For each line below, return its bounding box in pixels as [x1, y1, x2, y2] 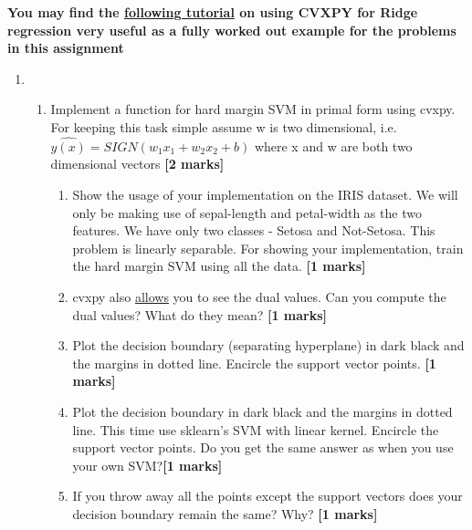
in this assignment [7, 38, 124, 57]
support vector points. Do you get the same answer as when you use [72, 438, 454, 457]
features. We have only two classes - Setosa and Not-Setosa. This [72, 221, 435, 240]
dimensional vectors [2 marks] [50, 154, 225, 173]
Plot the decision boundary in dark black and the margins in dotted [72, 401, 453, 421]
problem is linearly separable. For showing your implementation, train [72, 238, 464, 257]
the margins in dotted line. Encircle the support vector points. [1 [72, 353, 436, 372]
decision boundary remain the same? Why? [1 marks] [72, 504, 378, 523]
